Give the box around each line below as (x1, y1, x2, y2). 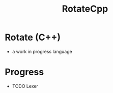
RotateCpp (62, 3, 108, 15)
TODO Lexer (12, 83, 39, 89)
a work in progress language (12, 48, 72, 54)
